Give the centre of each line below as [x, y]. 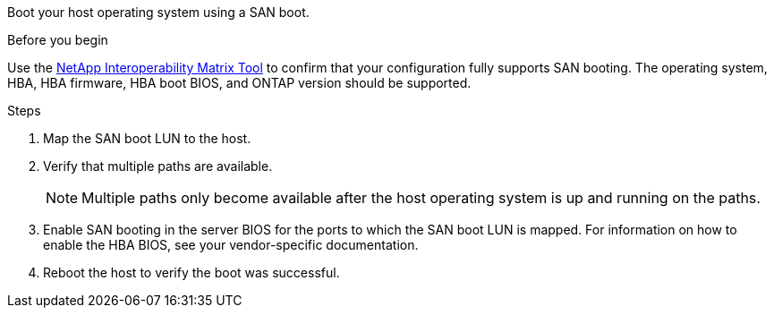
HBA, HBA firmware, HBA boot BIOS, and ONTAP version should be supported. [239, 83]
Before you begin [58, 40]
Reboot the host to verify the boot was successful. [191, 272]
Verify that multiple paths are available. [158, 166]
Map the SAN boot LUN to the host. [147, 138]
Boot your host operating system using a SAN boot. [158, 12]
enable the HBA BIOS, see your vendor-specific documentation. [231, 245]
